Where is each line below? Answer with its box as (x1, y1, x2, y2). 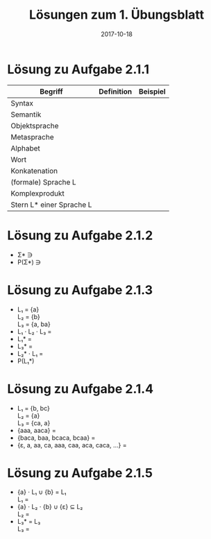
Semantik (10, 110, 42, 119)
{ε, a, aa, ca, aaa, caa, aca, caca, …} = (17, 440, 127, 449)
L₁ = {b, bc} (17, 404, 51, 412)
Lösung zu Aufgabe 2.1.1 (7, 61, 150, 77)
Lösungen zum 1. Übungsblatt (28, 7, 205, 23)
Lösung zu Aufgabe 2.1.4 (7, 381, 154, 397)
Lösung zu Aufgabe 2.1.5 (7, 465, 153, 481)
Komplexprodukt (10, 188, 65, 198)
